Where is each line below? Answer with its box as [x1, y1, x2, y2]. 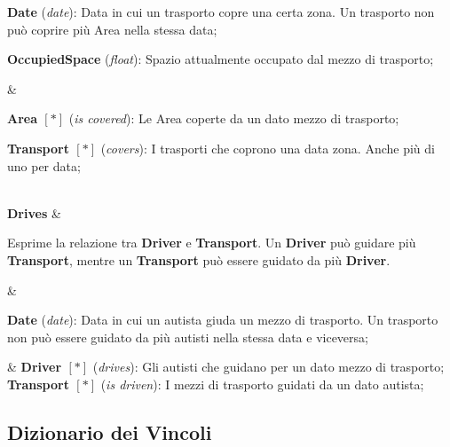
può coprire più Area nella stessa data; [7, 20, 217, 38]
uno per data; [7, 156, 81, 175]
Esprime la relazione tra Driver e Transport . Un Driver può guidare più [7, 233, 416, 252]
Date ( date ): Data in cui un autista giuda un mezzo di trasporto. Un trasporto [7, 310, 438, 329]
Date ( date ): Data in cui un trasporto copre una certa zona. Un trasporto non [7, 3, 435, 20]
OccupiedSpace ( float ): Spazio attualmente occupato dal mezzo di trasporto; [7, 50, 434, 68]
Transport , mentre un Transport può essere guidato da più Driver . [7, 250, 391, 269]
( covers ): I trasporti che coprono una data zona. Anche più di [100, 138, 435, 157]
